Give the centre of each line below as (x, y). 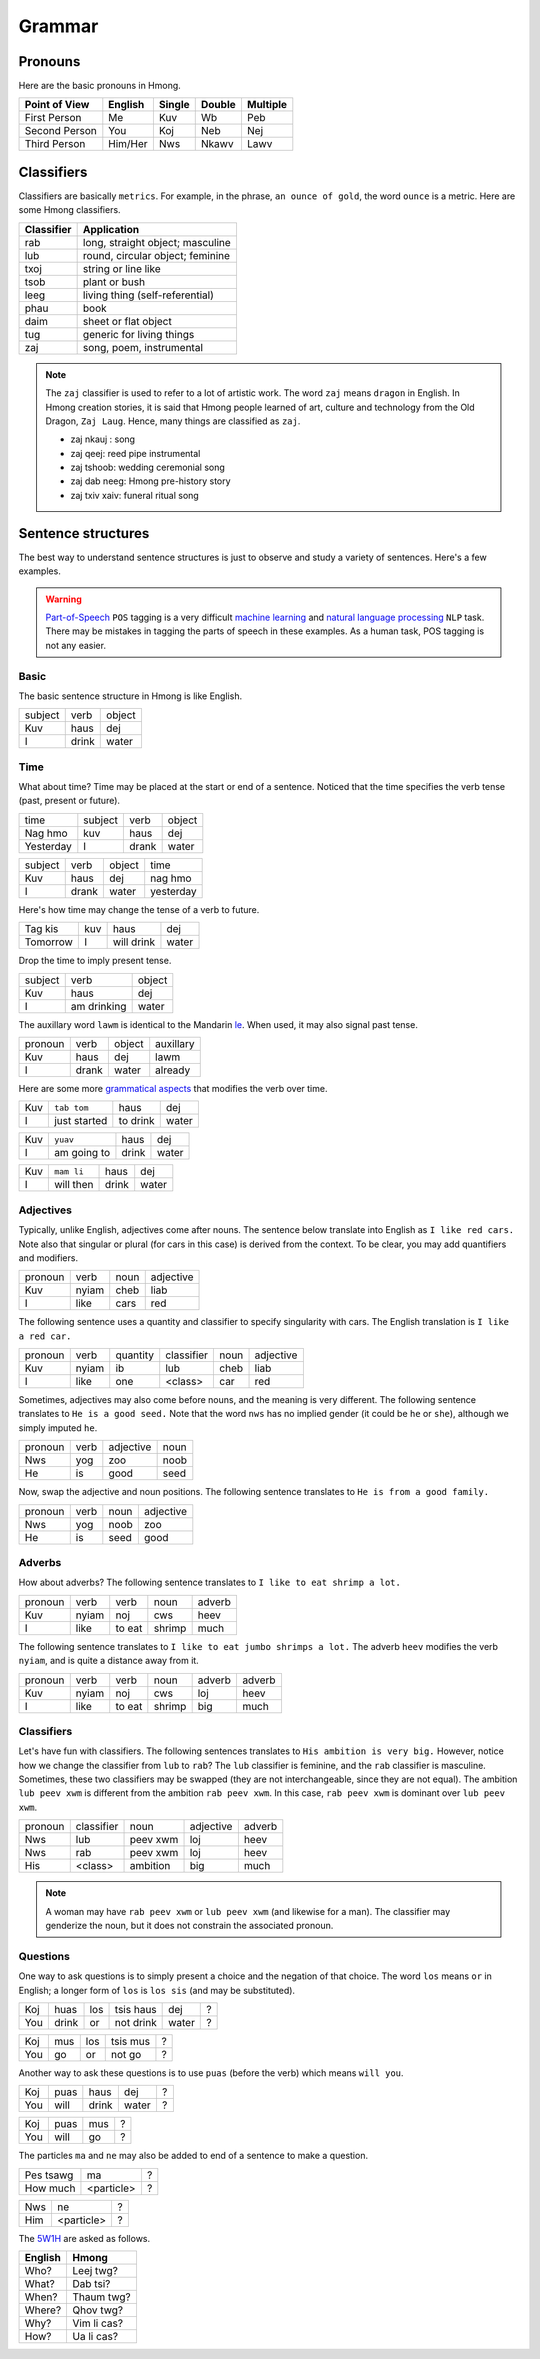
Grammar (58, 26)
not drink (135, 2022)
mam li (68, 1171)
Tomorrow (49, 942)
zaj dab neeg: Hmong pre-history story (150, 481)
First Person (53, 118)
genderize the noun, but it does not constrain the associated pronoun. (189, 1926)
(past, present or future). (69, 801)
